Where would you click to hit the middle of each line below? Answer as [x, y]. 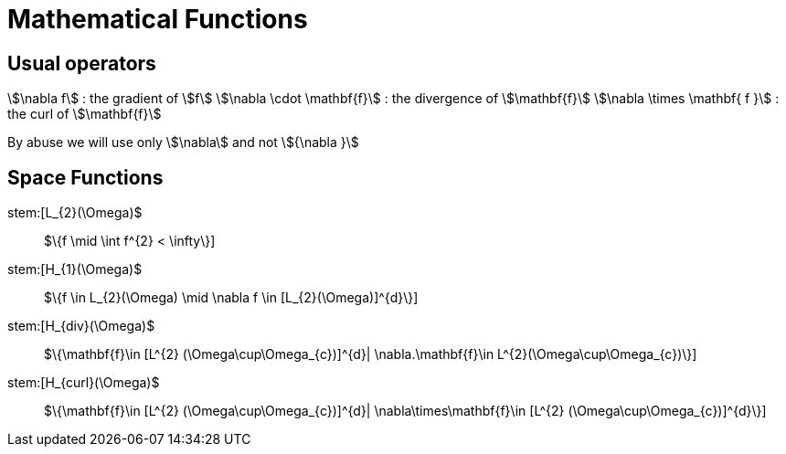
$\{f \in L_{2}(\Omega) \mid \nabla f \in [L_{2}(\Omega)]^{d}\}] [231, 298]
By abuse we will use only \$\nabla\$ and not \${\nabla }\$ [183, 143]
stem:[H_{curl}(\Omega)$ [84, 383]
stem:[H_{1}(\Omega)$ [75, 269]
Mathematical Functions [158, 19]
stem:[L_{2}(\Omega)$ [75, 213]
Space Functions [85, 177]
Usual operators [82, 63]
